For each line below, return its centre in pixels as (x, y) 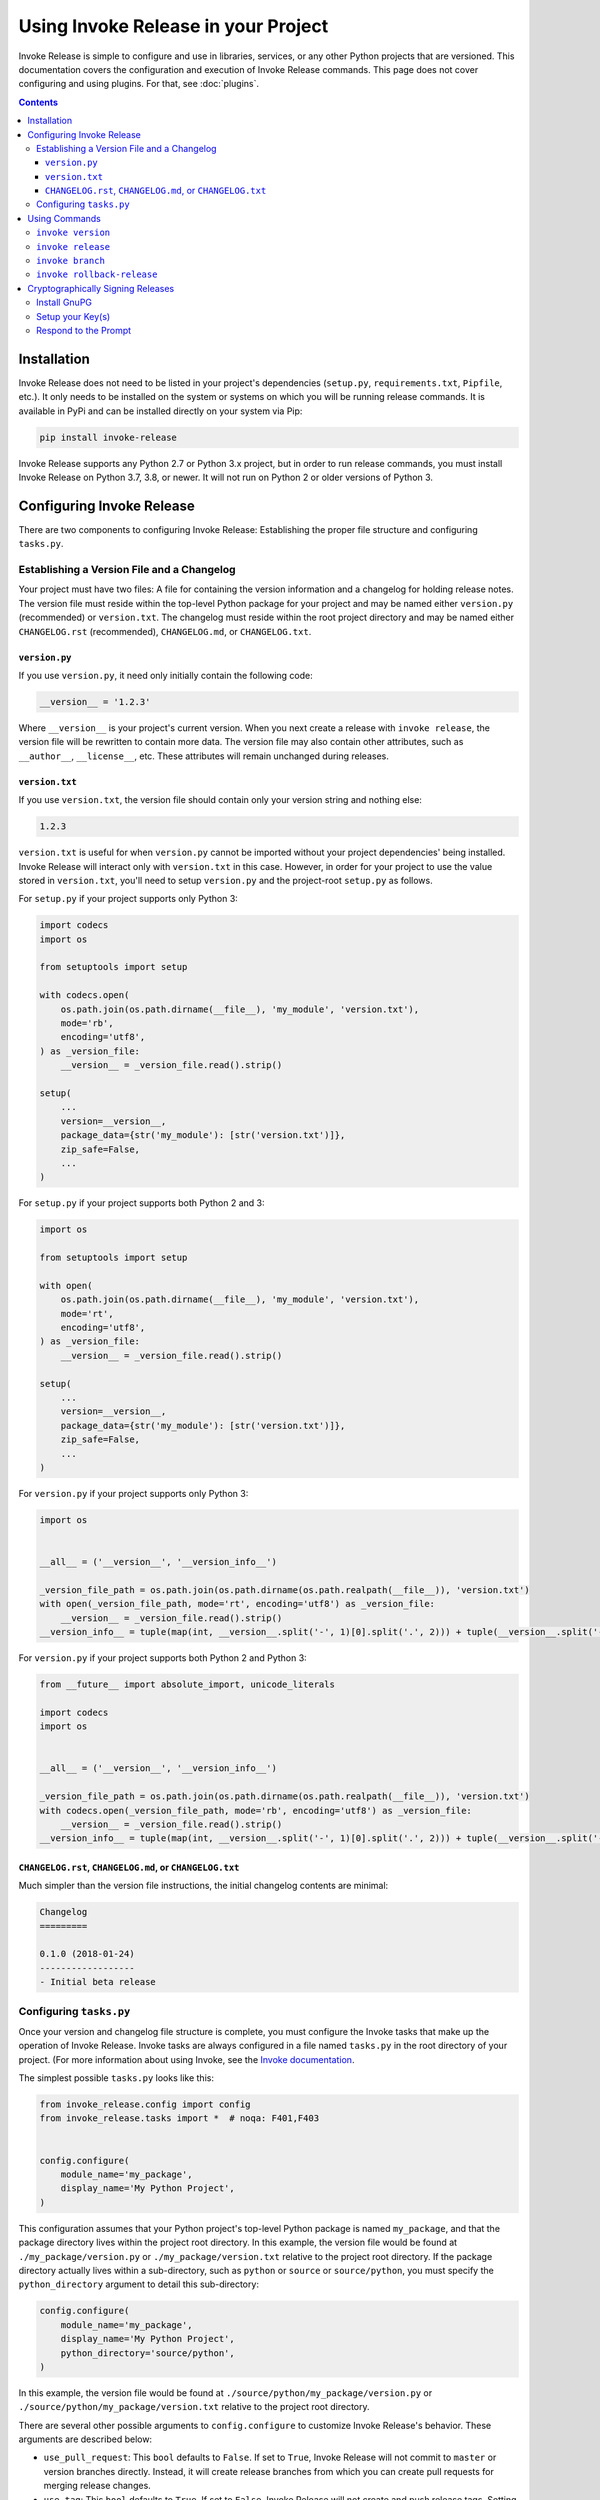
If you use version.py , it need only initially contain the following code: (166, 676)
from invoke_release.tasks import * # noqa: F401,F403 (179, 2118)
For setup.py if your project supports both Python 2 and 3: (141, 1203)
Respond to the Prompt (84, 330)
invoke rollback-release (97, 274)
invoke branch (70, 261)
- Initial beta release (98, 1982)
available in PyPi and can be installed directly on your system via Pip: (160, 411)
